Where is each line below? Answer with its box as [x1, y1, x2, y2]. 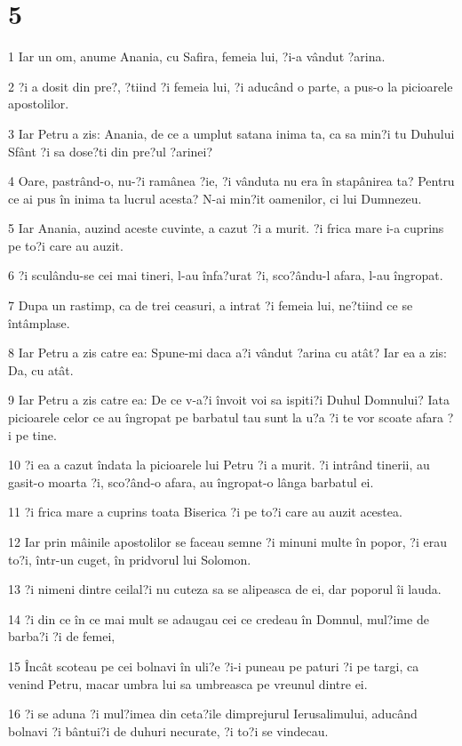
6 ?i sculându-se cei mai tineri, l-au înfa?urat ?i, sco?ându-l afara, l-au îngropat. [8, 266, 443, 285]
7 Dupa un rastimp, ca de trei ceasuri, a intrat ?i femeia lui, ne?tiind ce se [8, 296, 413, 315]
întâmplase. [8, 313, 70, 332]
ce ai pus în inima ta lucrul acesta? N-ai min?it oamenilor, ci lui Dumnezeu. [8, 189, 422, 207]
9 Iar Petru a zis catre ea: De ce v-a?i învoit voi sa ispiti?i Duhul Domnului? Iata [8, 390, 450, 409]
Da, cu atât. [8, 360, 74, 379]
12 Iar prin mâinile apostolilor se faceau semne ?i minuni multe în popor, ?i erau [8, 533, 447, 550]
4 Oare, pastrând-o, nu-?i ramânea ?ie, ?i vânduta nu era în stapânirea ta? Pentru [8, 172, 455, 190]
